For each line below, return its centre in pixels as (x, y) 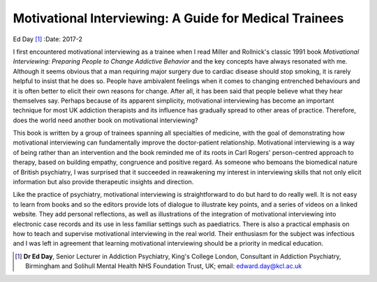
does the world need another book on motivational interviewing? (105, 120)
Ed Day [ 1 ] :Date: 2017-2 (48, 39)
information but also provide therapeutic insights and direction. (103, 182)
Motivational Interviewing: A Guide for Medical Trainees (178, 18)
